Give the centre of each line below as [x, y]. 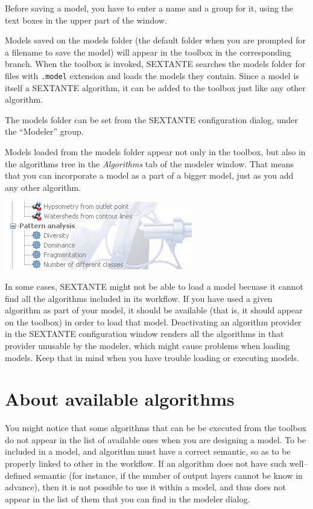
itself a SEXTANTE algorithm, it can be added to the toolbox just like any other [155, 87]
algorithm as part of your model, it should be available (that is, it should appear [154, 310]
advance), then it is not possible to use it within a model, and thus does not [145, 487]
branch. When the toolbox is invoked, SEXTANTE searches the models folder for [155, 64]
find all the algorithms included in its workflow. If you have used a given [139, 298]
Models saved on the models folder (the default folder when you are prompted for [155, 40]
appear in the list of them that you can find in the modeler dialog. [128, 498]
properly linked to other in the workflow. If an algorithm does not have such [146, 463]
